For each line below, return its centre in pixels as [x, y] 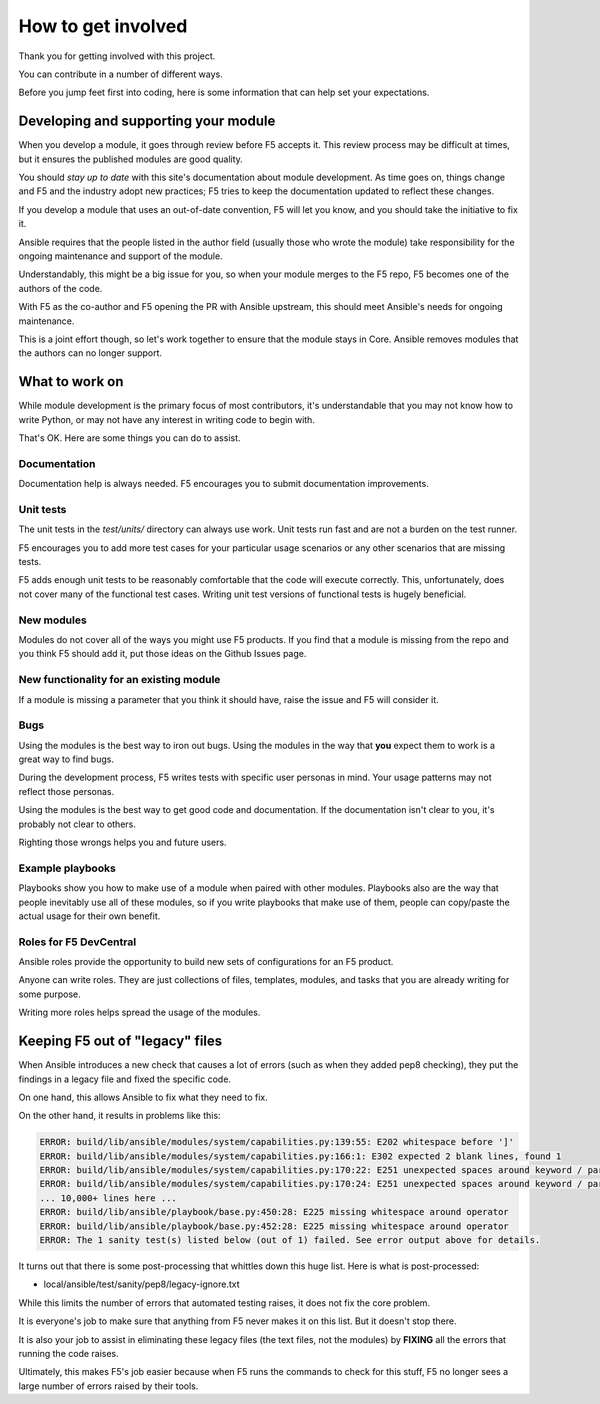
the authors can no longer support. [90, 353]
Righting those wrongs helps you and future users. [122, 842]
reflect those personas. [66, 791]
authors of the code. [60, 288]
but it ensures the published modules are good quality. [131, 159]
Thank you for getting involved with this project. [117, 56]
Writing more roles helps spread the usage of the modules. [139, 1012]
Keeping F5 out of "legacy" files [120, 1041]
